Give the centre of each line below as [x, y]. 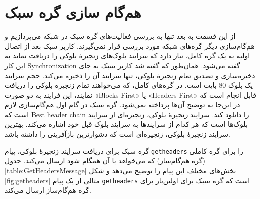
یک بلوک [241, 85]
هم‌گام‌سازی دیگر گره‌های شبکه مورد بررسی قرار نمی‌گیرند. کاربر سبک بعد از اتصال [130, 45]
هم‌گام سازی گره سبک [73, 12]
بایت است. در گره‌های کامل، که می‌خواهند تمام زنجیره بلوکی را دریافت [111, 85]
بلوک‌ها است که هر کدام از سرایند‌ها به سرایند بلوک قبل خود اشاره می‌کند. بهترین [126, 124]
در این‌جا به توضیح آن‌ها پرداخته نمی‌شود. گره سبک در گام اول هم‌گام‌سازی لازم [122, 105]
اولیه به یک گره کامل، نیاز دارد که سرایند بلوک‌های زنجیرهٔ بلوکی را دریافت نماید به [127, 55]
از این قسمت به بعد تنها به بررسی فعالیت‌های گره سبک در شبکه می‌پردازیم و [120, 36]
